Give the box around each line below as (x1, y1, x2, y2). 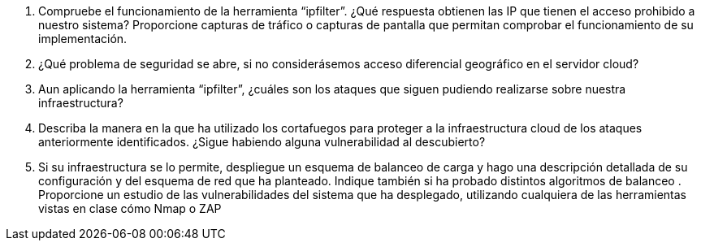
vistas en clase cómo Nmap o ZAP (38, 201, 222, 215)
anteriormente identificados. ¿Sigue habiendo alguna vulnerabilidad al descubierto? (38, 135, 486, 149)
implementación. (38, 32, 128, 45)
